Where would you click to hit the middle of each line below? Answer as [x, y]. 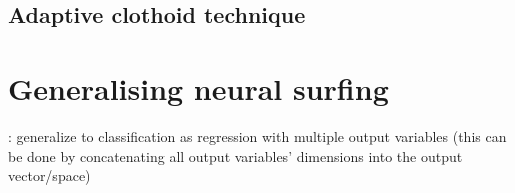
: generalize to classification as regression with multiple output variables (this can [257, 135]
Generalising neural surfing [198, 87]
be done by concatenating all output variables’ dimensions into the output [235, 155]
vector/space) [49, 175]
